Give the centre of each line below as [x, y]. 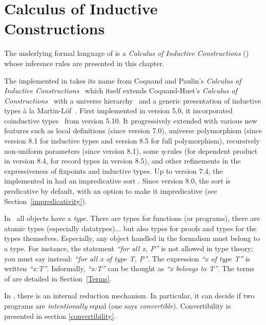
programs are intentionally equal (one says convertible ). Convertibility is [118, 305]
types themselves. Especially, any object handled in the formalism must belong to [132, 238]
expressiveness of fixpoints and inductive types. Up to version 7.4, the [114, 170]
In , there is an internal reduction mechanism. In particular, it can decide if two [129, 296]
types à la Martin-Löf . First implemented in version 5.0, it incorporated [118, 110]
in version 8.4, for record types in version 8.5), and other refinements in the [122, 161]
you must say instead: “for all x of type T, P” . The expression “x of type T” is [127, 258]
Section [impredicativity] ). [46, 201]
